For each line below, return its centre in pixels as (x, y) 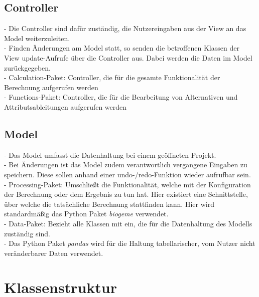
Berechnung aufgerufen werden (51, 87)
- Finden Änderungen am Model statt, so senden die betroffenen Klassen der (122, 48)
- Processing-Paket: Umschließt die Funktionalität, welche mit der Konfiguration (127, 184)
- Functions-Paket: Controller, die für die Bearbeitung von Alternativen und (121, 97)
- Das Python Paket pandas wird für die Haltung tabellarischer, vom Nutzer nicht (130, 243)
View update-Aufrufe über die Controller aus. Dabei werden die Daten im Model (128, 57)
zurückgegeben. (27, 67)
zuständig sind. (27, 233)
